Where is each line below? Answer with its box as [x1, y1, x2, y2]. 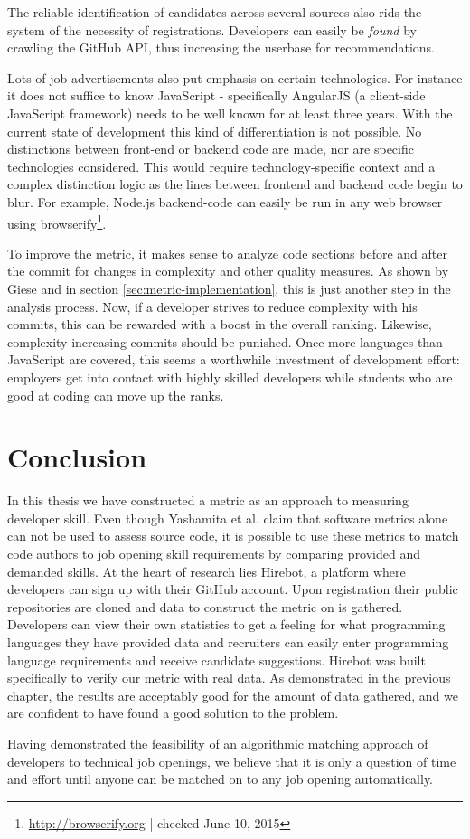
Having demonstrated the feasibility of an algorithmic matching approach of [7, 733, 428, 752]
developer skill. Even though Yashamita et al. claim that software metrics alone [7, 508, 448, 527]
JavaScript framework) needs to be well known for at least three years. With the [7, 103, 453, 122]
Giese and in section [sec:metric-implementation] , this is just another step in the [7, 278, 451, 297]
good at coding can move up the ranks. [7, 385, 224, 404]
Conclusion [7, 438, 147, 476]
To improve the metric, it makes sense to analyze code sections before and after [7, 243, 447, 262]
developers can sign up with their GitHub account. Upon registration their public [7, 580, 458, 599]
